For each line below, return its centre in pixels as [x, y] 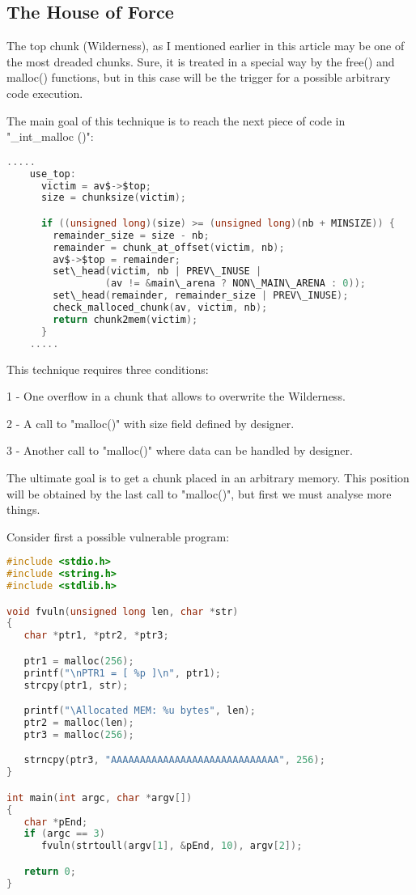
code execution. [45, 93]
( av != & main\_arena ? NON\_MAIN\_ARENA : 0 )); [235, 284]
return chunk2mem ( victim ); [125, 319]
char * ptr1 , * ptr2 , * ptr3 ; [96, 636]
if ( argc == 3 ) [64, 834]
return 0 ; [50, 871]
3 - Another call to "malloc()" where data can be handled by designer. [180, 450]
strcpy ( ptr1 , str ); [76, 685]
